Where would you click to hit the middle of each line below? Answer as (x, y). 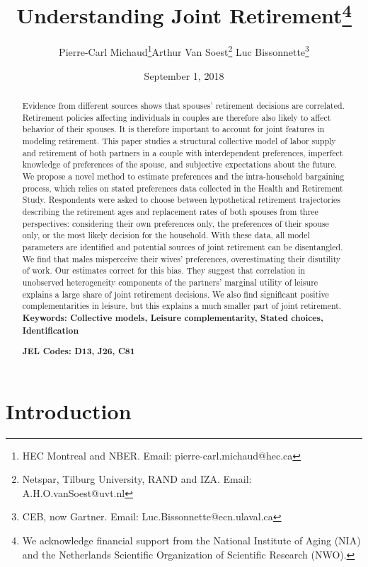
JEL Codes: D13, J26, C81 (79, 351)
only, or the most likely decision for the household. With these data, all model (166, 235)
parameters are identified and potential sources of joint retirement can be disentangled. (183, 246)
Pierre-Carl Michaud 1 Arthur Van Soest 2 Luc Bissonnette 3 (184, 51)
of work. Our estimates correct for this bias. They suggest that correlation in (164, 270)
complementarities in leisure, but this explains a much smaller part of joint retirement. (182, 306)
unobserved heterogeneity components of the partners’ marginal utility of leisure (170, 282)
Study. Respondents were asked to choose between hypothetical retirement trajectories (181, 200)
